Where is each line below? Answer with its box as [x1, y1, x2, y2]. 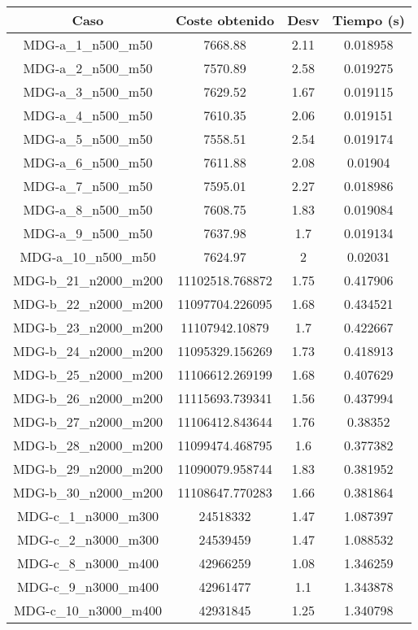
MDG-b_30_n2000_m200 [13, 483, 163, 502]
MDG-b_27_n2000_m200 [13, 412, 163, 431]
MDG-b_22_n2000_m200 [13, 294, 163, 313]
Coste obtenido [175, 11, 275, 29]
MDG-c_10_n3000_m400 [13, 601, 163, 619]
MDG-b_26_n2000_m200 [13, 389, 163, 407]
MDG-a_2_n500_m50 [23, 59, 153, 77]
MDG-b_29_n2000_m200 [13, 459, 163, 478]
